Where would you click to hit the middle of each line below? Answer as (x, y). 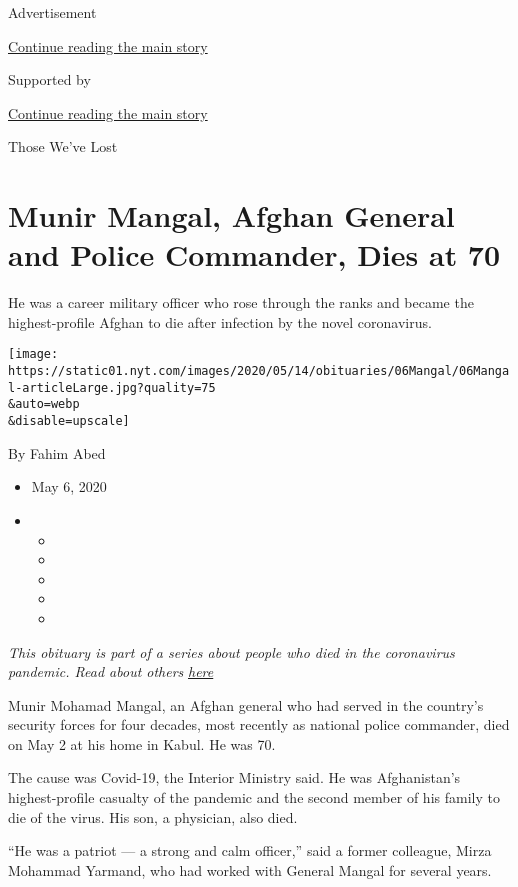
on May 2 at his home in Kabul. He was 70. (142, 743)
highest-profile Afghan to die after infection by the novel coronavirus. (220, 321)
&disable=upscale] (69, 421)
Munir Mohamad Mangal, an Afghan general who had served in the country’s (246, 704)
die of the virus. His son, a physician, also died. (153, 816)
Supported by (49, 79)
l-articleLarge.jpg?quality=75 (112, 387)
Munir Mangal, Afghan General (231, 215)
